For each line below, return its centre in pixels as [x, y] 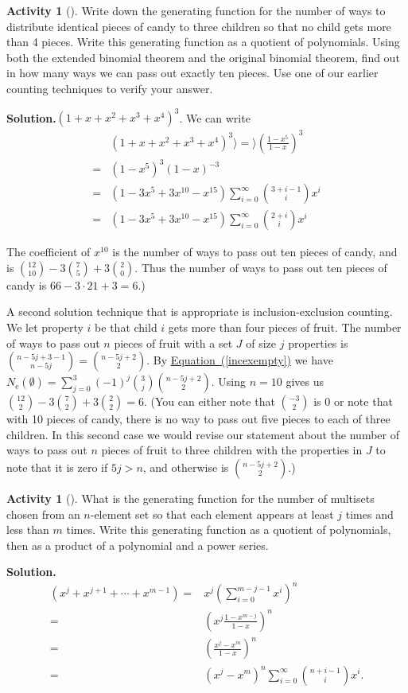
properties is [318, 343]
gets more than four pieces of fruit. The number [285, 327]
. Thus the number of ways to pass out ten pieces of [261, 267]
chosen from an [43, 514]
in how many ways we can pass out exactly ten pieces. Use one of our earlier [192, 73]
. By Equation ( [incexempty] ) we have [240, 360]
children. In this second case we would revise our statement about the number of [203, 434]
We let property [45, 327]
